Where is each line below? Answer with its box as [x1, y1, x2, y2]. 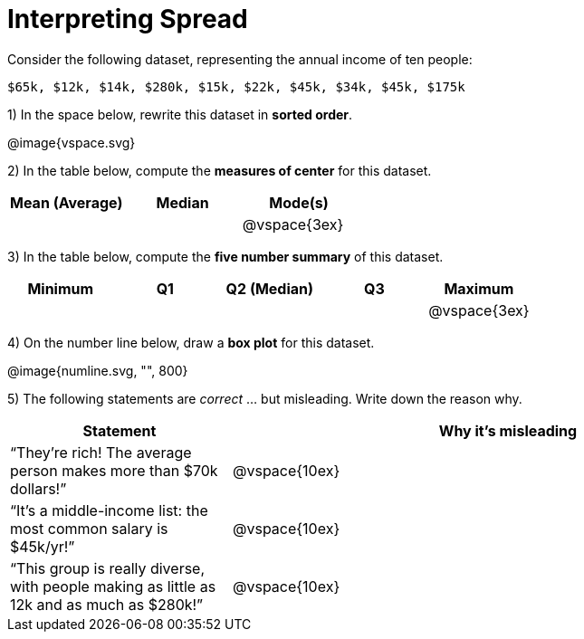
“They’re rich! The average [10, 443, 192, 462]
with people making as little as [10, 577, 216, 596]
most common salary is [10, 519, 168, 538]
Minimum [27, 279, 94, 298]
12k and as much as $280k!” [10, 595, 204, 614]
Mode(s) [269, 193, 329, 212]
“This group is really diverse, [10, 558, 206, 577]
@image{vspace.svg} [7, 134, 136, 150]
